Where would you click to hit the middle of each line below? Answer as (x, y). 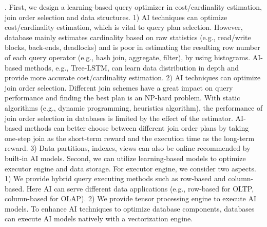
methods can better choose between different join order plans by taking (137, 128)
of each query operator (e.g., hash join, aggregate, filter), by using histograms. (128, 57)
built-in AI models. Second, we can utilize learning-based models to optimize (125, 158)
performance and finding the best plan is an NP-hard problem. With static (122, 98)
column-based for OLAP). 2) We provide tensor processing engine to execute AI (131, 198)
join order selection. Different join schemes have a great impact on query (119, 87)
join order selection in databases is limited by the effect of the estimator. (119, 118)
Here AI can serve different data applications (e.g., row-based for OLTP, (140, 188)
